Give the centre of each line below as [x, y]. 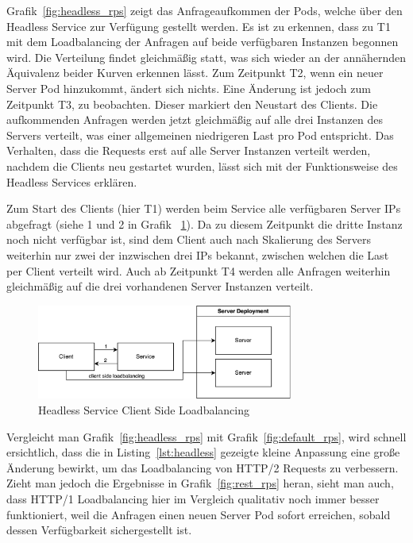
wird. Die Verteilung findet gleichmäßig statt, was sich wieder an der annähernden [206, 57]
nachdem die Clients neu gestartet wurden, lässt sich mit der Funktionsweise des [202, 166]
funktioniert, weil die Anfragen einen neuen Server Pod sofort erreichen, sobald [199, 514]
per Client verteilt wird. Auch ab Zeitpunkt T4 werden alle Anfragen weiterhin [199, 270]
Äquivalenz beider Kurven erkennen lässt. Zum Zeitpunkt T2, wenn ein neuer [195, 73]
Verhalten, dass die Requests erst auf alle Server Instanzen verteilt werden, [189, 150]
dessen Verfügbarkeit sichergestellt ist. [99, 530]
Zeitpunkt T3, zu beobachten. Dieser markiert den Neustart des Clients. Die [192, 104]
